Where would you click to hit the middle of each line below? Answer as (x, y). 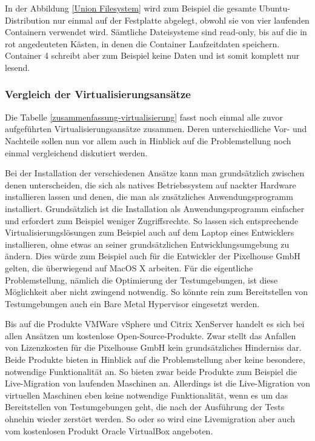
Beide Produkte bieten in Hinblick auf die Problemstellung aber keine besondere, (155, 360)
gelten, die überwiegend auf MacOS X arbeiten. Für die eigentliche (129, 267)
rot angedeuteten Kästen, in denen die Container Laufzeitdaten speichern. (142, 43)
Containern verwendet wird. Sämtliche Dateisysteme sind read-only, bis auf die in (156, 32)
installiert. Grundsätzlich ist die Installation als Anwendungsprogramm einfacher (155, 208)
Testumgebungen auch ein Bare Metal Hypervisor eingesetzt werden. (132, 303)
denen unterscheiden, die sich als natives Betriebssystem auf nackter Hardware (151, 184)
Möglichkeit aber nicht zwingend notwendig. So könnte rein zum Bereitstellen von (157, 292)
